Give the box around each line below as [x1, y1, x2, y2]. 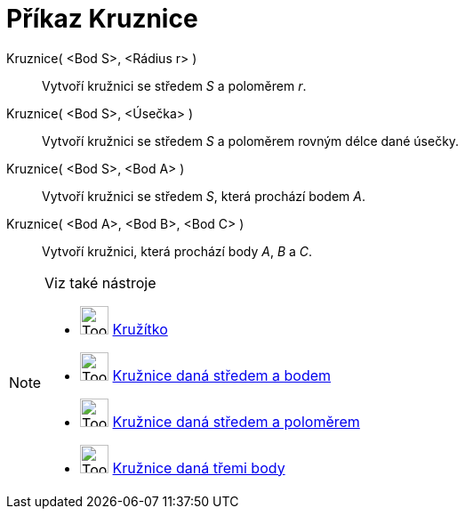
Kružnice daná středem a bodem [112, 366, 332, 384]
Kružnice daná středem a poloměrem [112, 412, 360, 431]
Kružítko [112, 319, 168, 338]
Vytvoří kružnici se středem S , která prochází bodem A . [42, 188, 365, 204]
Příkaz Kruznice [6, 4, 198, 34]
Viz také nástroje [44, 273, 156, 292]
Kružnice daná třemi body [112, 458, 285, 477]
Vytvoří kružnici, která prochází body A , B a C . [42, 243, 313, 259]
